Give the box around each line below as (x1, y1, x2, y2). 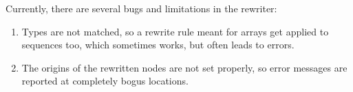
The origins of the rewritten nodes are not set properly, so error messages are (21, 60, 347, 74)
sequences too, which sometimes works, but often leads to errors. (21, 37, 295, 52)
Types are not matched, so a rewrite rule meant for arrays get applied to (21, 24, 329, 38)
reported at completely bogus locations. (21, 74, 189, 88)
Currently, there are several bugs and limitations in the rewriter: (6, 1, 277, 15)
